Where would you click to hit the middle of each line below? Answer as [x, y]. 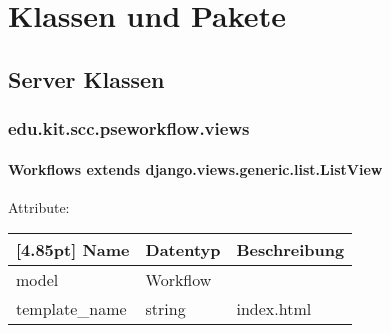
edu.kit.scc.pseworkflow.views [129, 128]
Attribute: [39, 206]
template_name [71, 309]
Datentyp [183, 250]
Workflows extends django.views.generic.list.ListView [195, 168]
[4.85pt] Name [73, 250]
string [165, 309]
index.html [274, 309]
